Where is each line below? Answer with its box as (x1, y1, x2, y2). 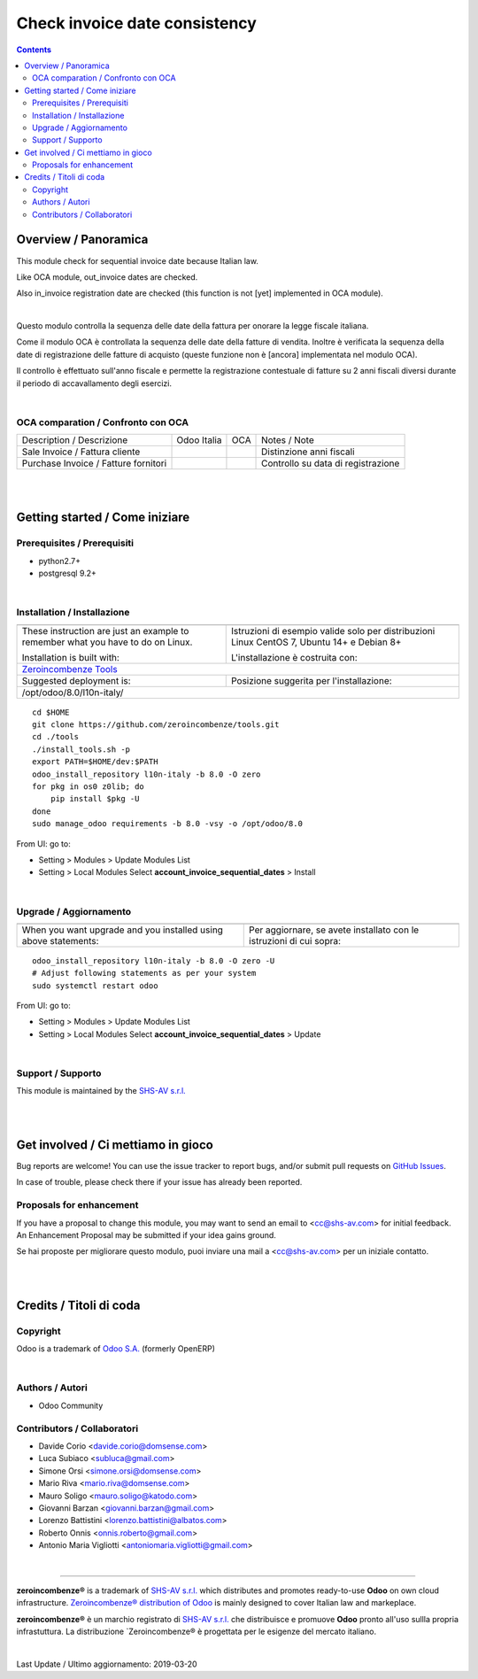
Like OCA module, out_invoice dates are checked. (16, 271, 198, 282)
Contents (16, 44, 52, 55)
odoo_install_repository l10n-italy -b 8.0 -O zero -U (32, 956, 275, 965)
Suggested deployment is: (21, 674, 132, 686)
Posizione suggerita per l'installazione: (230, 674, 393, 686)
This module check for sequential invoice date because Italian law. (16, 255, 258, 266)
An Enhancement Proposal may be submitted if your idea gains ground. (16, 1229, 276, 1240)
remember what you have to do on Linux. (21, 636, 193, 648)
